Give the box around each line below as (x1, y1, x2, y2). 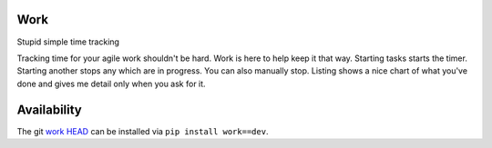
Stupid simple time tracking (16, 36, 120, 47)
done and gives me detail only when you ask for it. (16, 78, 206, 89)
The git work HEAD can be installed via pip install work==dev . (16, 125, 269, 136)
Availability (16, 102, 82, 117)
